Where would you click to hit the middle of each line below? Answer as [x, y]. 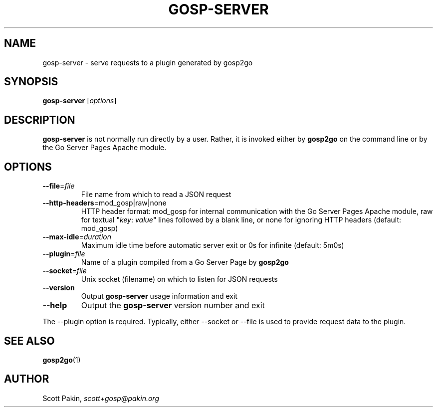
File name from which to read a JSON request [156, 195]
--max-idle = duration [77, 237]
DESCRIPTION [40, 120]
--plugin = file [64, 254]
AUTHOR [27, 379]
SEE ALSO [29, 341]
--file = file [59, 186]
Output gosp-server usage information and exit [159, 296]
